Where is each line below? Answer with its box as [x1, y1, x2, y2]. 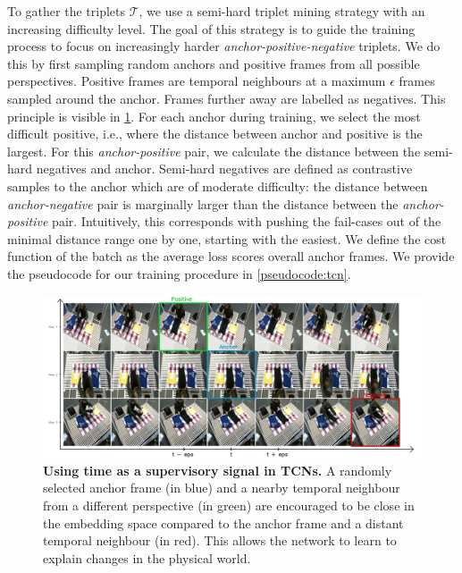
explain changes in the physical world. [43, 548, 251, 567]
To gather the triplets [7, 2, 125, 20]
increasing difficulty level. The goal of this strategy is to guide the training [7, 19, 416, 38]
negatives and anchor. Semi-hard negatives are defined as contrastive [36, 159, 413, 178]
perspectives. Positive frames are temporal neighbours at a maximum [7, 72, 386, 90]
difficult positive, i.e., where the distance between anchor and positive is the [7, 124, 423, 143]
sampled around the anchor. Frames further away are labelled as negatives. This [7, 88, 446, 107]
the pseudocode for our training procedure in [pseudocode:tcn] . [7, 264, 351, 282]
